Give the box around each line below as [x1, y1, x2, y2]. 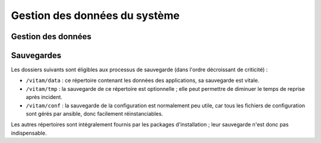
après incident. [26, 94, 62, 101]
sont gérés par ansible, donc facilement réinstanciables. [26, 110, 163, 117]
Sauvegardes [11, 50, 62, 61]
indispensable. [11, 129, 47, 136]
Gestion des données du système [11, 9, 180, 22]
